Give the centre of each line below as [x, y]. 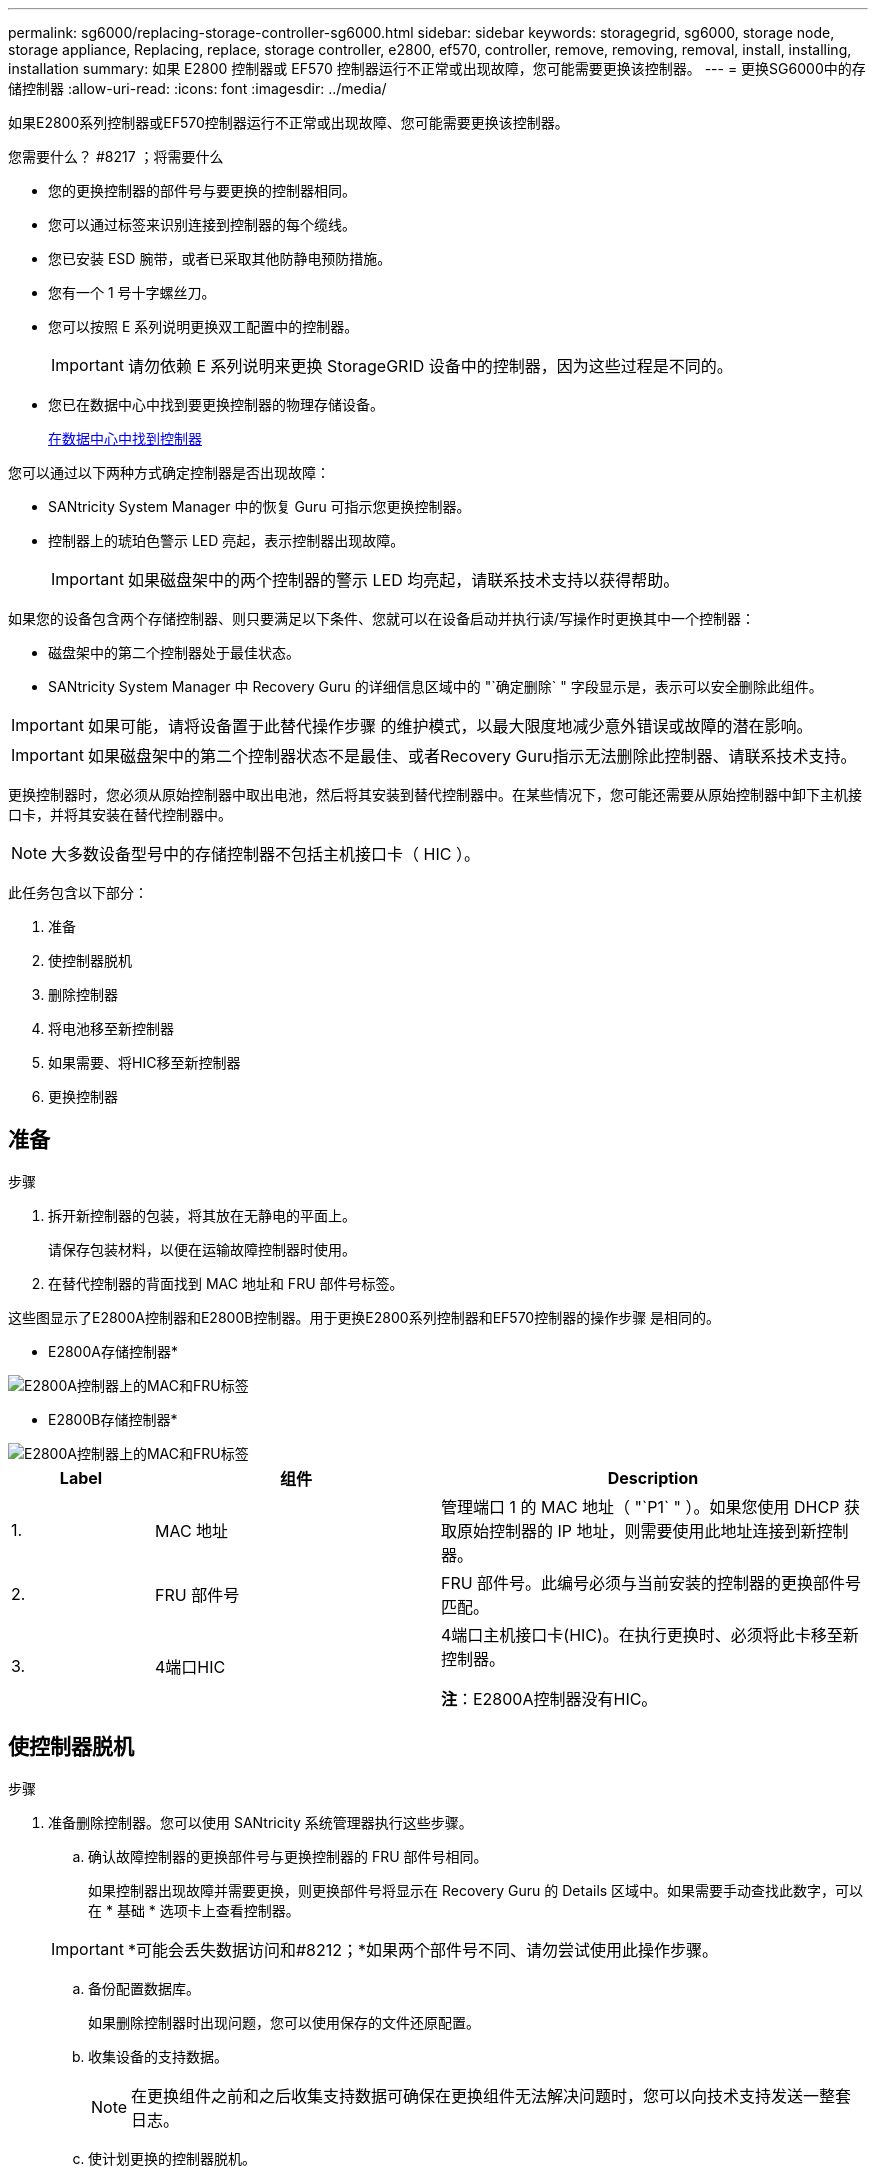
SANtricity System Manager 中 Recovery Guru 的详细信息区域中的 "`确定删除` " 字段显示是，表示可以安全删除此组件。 [435, 686]
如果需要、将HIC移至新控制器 [144, 1062]
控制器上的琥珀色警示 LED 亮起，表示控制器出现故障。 [226, 540]
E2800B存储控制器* [113, 1419]
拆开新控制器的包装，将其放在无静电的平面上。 [202, 1215]
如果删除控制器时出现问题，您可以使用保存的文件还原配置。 [284, 2022]
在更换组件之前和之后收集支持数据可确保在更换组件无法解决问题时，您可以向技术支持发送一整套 [491, 2095]
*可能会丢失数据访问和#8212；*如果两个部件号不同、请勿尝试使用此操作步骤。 [423, 1949]
